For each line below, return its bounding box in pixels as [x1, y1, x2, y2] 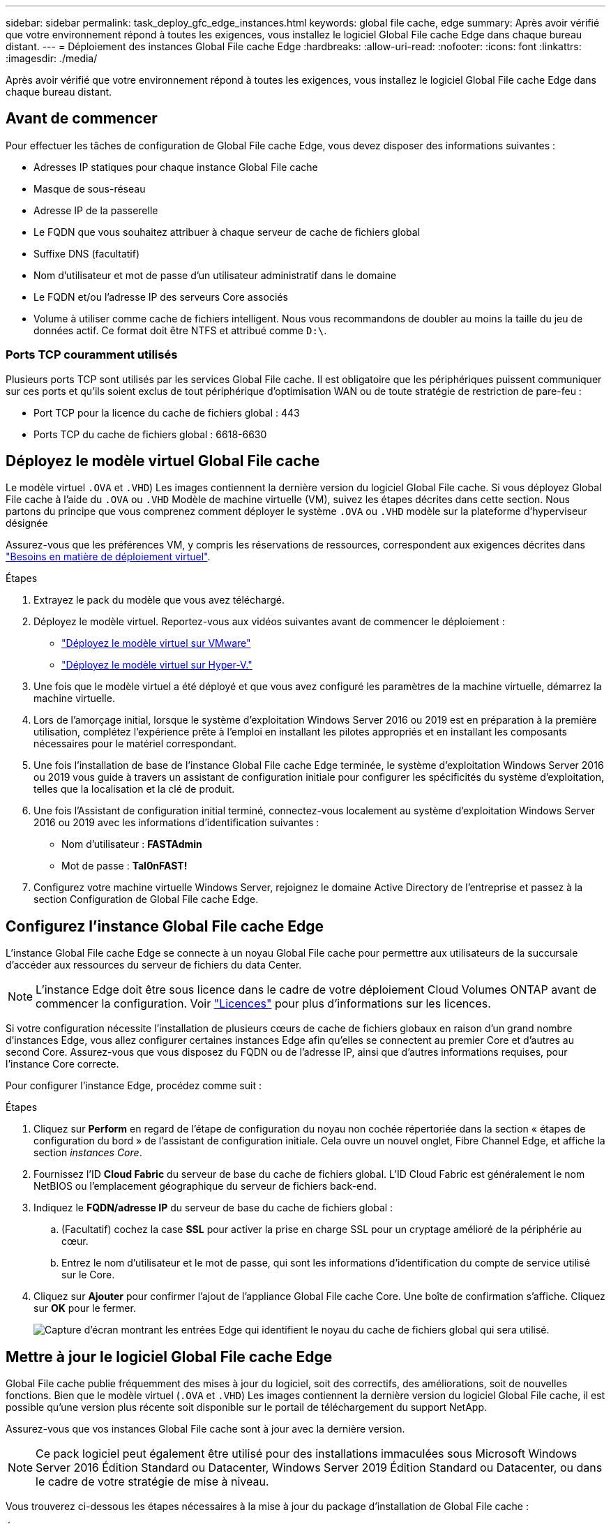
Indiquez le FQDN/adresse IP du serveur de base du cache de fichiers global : [33, 1202, 393, 1214]
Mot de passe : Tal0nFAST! [61, 860, 188, 872]
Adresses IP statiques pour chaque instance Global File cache [33, 160, 318, 173]
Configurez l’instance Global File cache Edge [6, 917, 324, 935]
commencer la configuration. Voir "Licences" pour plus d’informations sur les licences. [36, 996, 491, 1011]
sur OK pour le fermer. [33, 1302, 136, 1315]
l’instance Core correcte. [6, 1058, 119, 1070]
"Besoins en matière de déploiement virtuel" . [6, 551, 211, 563]
